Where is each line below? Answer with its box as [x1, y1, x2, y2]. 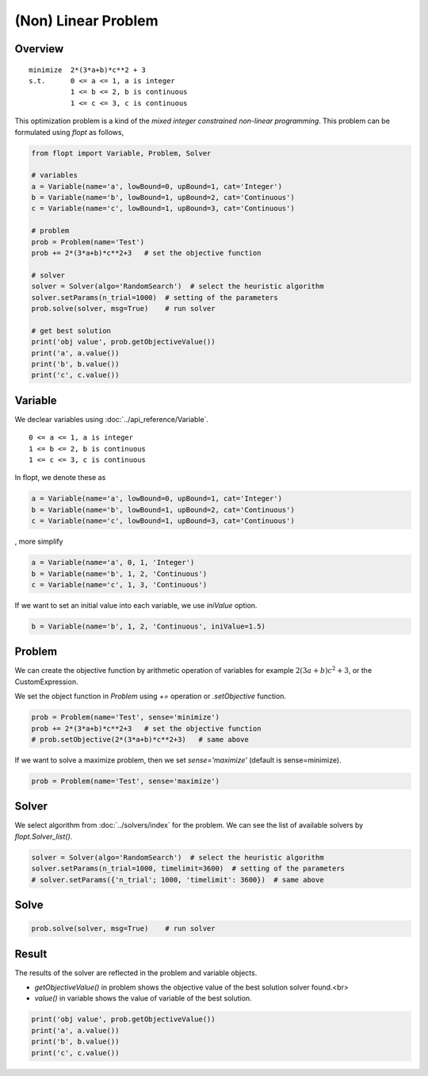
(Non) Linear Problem [14, 12, 159, 29]
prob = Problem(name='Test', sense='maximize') [31, 776, 220, 786]
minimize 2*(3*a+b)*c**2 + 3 [29, 65, 147, 75]
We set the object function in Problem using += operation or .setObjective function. [14, 691, 287, 701]
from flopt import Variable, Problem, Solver [31, 148, 212, 158]
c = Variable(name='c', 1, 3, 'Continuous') [31, 580, 208, 589]
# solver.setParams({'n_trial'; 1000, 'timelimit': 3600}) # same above [31, 875, 324, 884]
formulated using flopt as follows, [14, 127, 124, 136]
